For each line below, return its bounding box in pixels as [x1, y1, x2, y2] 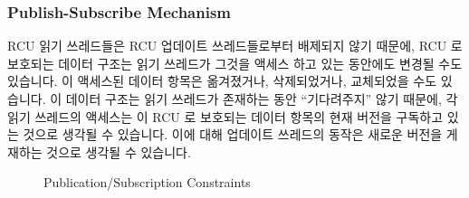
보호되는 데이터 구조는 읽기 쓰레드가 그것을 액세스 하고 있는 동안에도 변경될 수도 [7, 53, 463, 72]
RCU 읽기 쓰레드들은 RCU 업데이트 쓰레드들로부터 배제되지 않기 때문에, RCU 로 [7, 36, 463, 55]
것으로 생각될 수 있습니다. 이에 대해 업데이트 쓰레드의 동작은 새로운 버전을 [23, 125, 443, 144]
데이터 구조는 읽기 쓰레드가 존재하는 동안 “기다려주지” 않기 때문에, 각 [65, 90, 458, 108]
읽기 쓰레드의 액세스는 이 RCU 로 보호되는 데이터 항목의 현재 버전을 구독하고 [7, 107, 444, 126]
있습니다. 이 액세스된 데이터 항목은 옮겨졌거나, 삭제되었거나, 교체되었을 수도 [7, 71, 437, 90]
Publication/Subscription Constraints [43, 173, 251, 192]
